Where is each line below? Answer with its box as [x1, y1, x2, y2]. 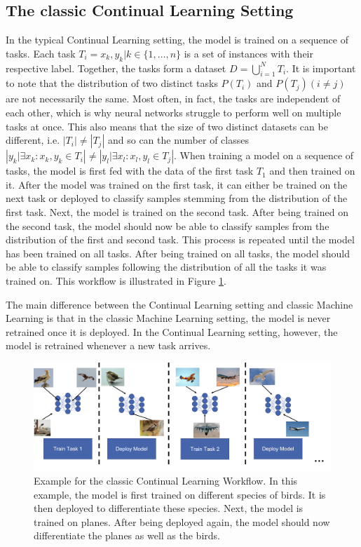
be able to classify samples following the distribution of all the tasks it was [6, 259, 327, 274]
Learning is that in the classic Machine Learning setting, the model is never [6, 311, 331, 325]
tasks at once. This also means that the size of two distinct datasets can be [6, 119, 328, 133]
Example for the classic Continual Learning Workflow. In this [34, 473, 298, 487]
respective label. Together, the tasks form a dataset [6, 60, 226, 75]
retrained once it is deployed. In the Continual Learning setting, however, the [6, 324, 338, 339]
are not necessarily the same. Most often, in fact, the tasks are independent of [6, 91, 341, 106]
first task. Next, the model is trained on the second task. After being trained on [6, 204, 348, 219]
